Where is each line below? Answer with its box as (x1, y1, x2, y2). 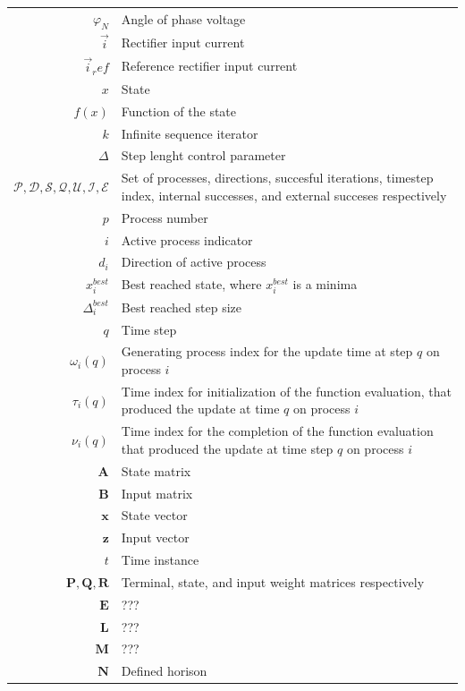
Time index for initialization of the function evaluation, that (121, 381, 452, 400)
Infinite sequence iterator (121, 124, 258, 142)
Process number (121, 208, 208, 226)
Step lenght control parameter (121, 146, 286, 165)
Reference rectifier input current (121, 56, 298, 75)
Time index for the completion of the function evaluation (121, 422, 434, 440)
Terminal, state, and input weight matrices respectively (121, 572, 425, 591)
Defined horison (121, 661, 207, 680)
